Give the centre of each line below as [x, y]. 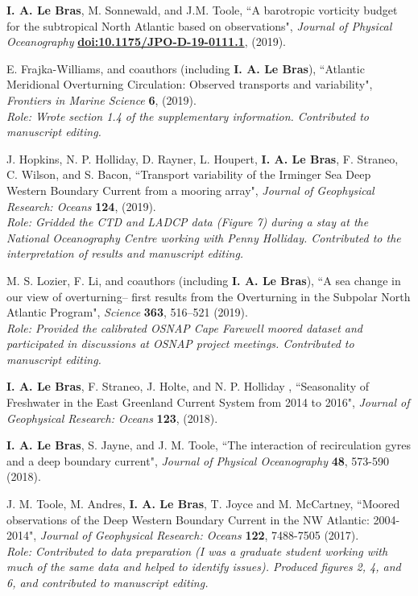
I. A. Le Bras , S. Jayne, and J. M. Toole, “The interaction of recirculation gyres [209, 445]
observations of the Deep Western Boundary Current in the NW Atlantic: [188, 519]
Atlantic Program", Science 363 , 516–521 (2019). [127, 312]
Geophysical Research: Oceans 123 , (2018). [112, 418]
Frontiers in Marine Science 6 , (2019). [101, 99]
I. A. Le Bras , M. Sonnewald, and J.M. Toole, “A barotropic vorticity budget [202, 10]
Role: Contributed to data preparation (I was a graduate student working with [197, 550]
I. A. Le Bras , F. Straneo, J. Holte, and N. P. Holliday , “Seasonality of [188, 386]
